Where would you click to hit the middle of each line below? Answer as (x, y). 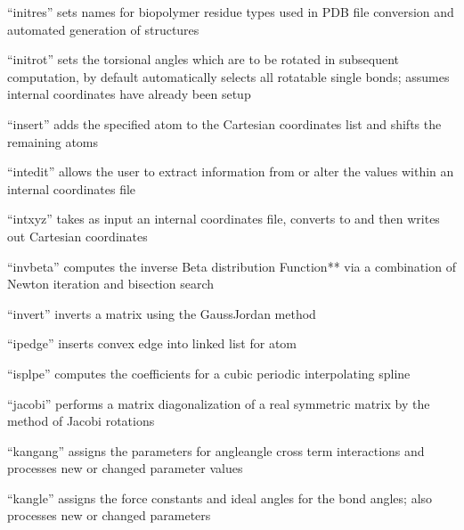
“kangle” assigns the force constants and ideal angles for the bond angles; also (220, 497)
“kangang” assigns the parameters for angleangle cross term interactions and (216, 450)
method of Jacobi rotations (81, 421)
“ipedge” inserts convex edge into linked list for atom (152, 343)
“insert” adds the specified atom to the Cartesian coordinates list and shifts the (224, 123)
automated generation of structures (103, 29)
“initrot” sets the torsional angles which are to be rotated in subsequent (204, 59)
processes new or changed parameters (109, 515)
